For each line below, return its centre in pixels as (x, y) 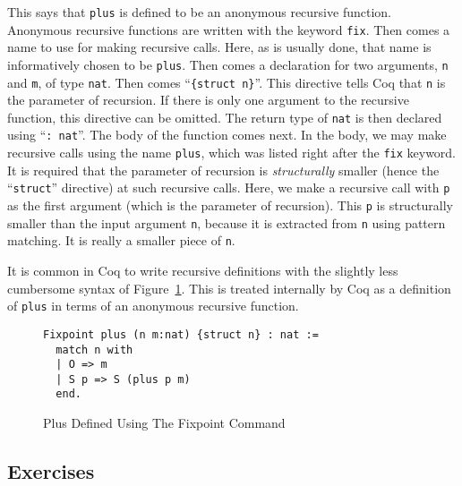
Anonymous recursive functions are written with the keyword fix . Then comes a (229, 29)
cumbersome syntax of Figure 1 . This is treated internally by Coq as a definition (229, 288)
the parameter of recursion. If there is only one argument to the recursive (208, 100)
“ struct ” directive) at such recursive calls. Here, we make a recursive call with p (229, 188)
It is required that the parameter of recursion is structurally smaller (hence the (223, 170)
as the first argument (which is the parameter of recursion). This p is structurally (231, 205)
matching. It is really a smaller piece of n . (121, 240)
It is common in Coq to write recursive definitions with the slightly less (203, 270)
